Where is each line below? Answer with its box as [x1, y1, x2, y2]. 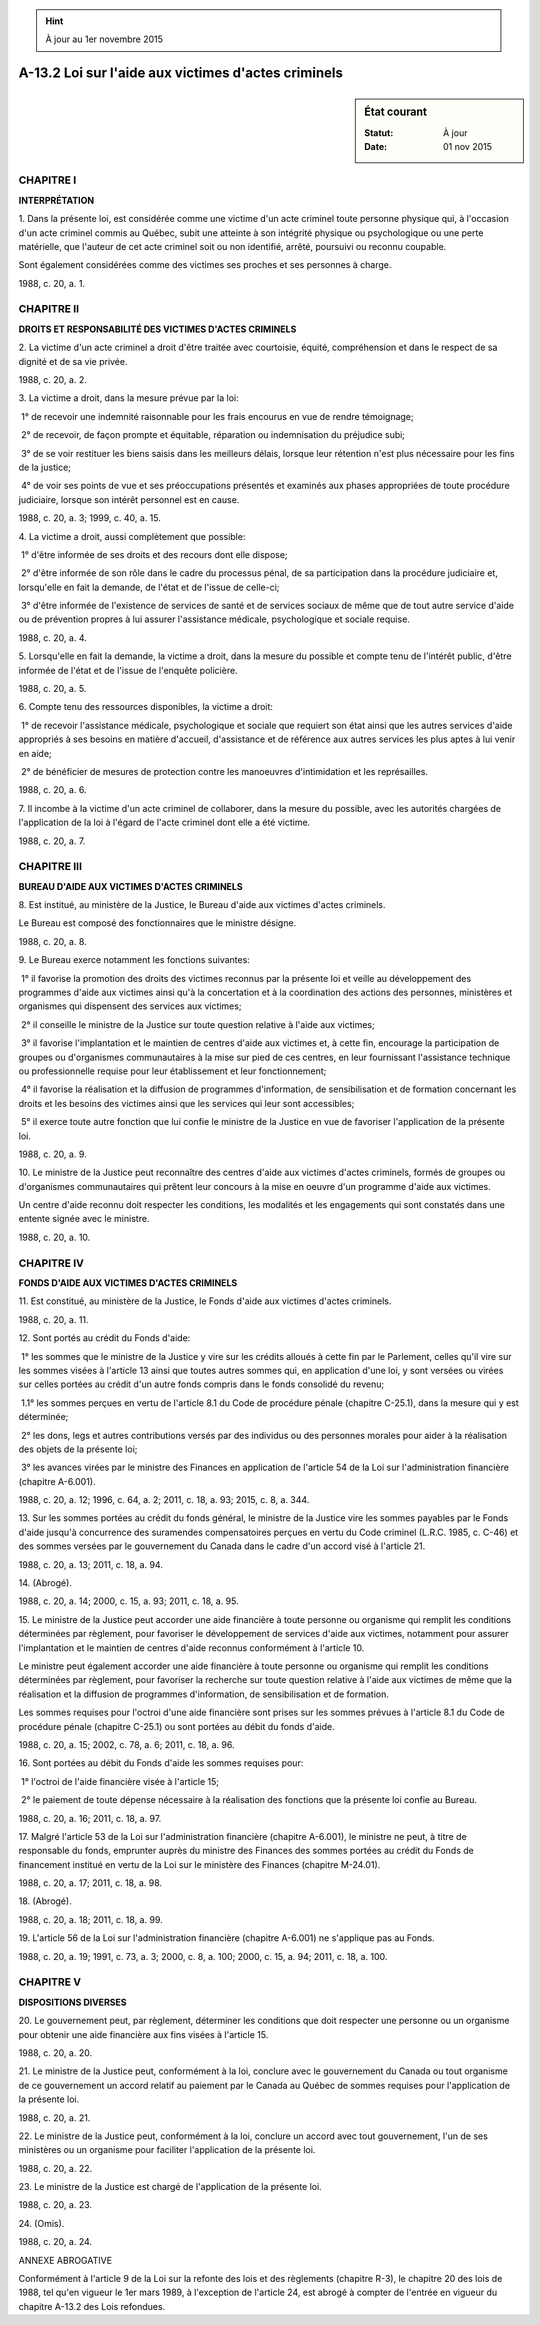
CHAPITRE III [18, 860, 82, 874]
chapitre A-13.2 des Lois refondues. [18, 2300, 166, 2312]
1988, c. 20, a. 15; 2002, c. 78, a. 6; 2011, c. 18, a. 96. [18, 1738, 235, 1750]
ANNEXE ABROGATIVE [18, 2254, 113, 2266]
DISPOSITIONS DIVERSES [18, 1996, 127, 2008]
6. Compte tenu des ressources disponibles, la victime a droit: [18, 701, 274, 713]
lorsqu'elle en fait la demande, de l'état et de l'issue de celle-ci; [18, 581, 280, 593]
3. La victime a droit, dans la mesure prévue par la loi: [18, 392, 239, 404]
